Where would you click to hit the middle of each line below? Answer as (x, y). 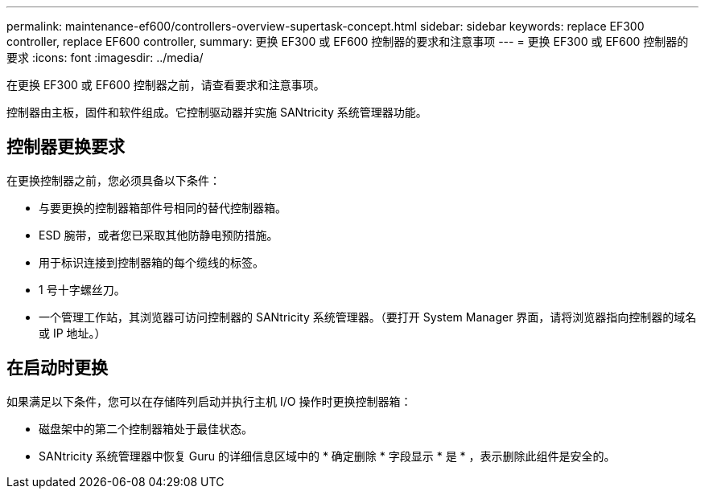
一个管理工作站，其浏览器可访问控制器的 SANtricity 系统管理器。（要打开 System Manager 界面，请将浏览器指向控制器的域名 (368, 317)
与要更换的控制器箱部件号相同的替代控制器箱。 (163, 207)
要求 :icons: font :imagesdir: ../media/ (105, 57)
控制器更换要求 (66, 147)
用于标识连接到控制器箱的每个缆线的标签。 (151, 262)
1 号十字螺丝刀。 (82, 289)
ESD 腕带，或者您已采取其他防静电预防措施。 (159, 235)
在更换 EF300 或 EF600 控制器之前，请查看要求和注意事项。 (166, 85)
